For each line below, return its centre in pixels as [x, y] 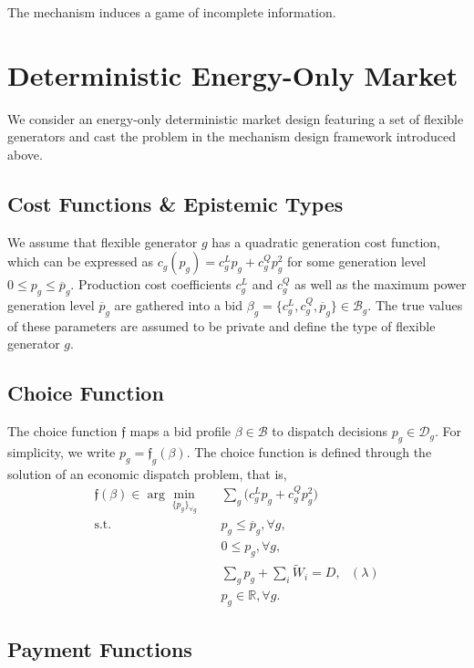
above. [25, 154]
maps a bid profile [180, 431]
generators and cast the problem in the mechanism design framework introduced [232, 136]
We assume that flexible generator [103, 241]
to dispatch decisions [330, 431]
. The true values [415, 305]
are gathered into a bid [179, 305]
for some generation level [357, 261]
